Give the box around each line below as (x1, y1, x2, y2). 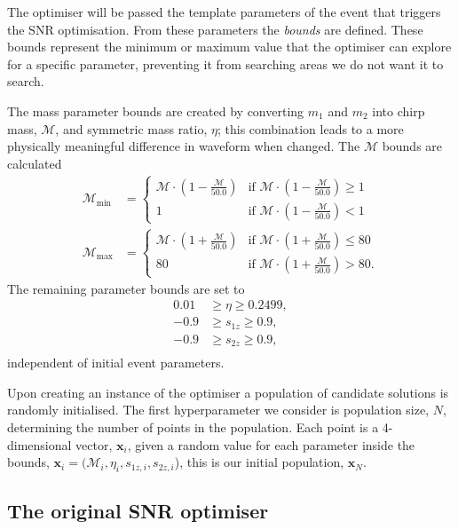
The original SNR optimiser (7, 497, 269, 525)
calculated (7, 154, 62, 172)
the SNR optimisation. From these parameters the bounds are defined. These (7, 20, 423, 38)
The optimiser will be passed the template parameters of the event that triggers (7, 3, 441, 20)
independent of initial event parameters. (7, 353, 225, 372)
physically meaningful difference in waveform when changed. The (7, 137, 360, 155)
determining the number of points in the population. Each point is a (7, 417, 379, 436)
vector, (75, 435, 113, 454)
